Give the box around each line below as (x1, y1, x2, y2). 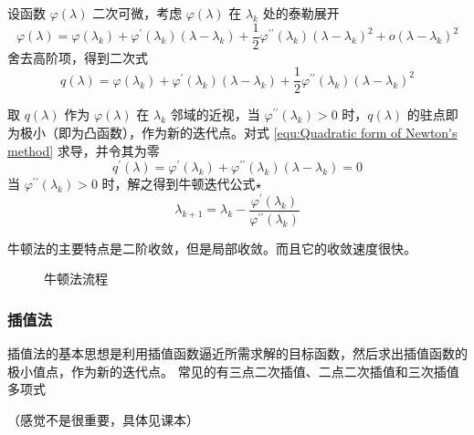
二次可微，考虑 (92, 4, 183, 22)
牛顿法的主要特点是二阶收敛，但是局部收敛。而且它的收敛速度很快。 (7, 238, 416, 257)
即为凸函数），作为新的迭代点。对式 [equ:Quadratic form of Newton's (58, 122, 458, 141)
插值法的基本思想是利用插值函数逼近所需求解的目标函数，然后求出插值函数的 (7, 344, 468, 363)
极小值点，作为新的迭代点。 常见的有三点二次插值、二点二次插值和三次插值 (7, 361, 459, 380)
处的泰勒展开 (262, 4, 340, 22)
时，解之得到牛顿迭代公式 (101, 174, 256, 193)
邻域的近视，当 (170, 105, 260, 124)
